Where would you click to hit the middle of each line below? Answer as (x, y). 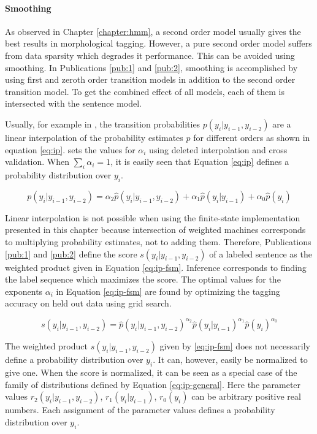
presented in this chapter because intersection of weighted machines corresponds (155, 230)
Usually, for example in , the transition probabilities (103, 124)
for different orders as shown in (252, 137)
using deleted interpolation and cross (218, 149)
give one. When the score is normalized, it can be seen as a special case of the (151, 372)
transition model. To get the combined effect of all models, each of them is (145, 91)
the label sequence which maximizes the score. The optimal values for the (143, 279)
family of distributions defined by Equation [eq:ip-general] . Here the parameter (153, 384)
